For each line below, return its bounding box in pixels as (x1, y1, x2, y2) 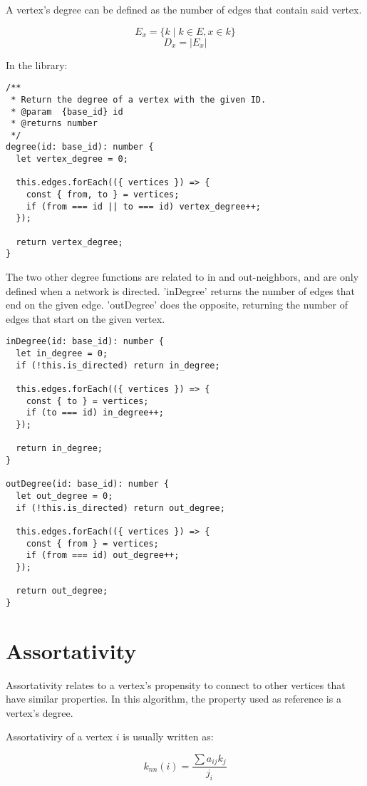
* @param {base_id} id (11, 106, 123, 117)
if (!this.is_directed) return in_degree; (16, 360, 220, 371)
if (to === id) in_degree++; (26, 408, 164, 418)
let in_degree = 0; (16, 348, 108, 359)
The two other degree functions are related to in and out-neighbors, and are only (6, 269, 359, 284)
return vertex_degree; (16, 237, 123, 247)
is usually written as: (123, 729, 214, 744)
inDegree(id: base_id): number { (6, 336, 164, 347)
